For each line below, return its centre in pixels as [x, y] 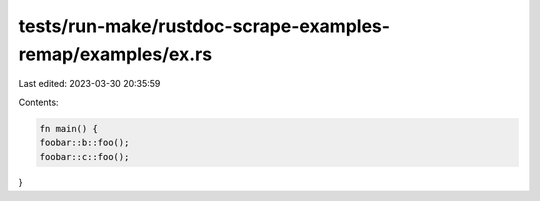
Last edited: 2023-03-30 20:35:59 [89, 84]
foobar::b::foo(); [84, 143]
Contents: [38, 102]
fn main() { [69, 128]
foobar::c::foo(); [84, 156]
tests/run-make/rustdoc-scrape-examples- [204, 26]
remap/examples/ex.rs [115, 54]
